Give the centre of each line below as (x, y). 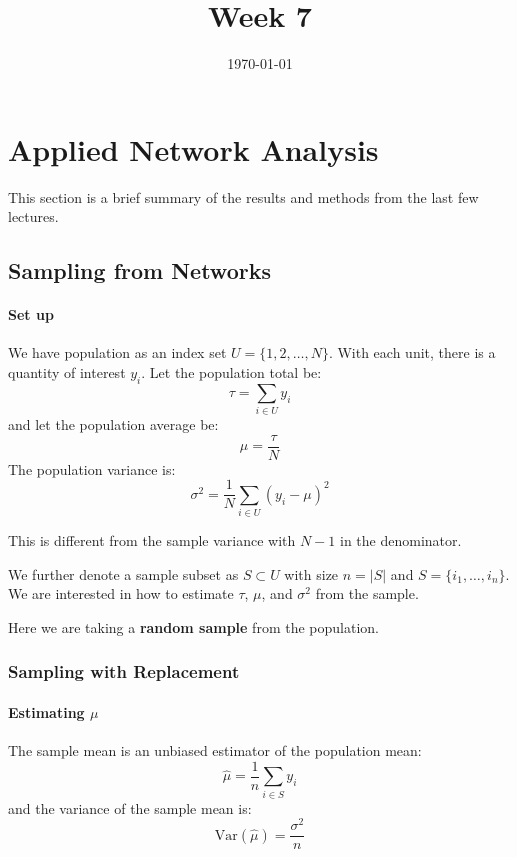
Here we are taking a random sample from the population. (193, 626)
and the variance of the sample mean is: (130, 807)
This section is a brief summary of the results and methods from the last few (243, 196)
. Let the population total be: (231, 372)
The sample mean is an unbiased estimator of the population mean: (215, 750)
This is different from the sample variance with (152, 540)
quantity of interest (67, 372)
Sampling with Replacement (124, 671)
